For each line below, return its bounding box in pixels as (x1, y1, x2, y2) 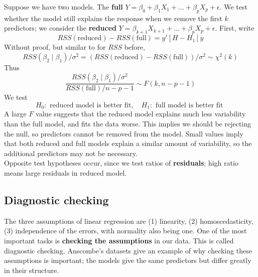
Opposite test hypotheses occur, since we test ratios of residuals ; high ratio (4, 158, 238, 168)
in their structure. (4, 264, 59, 275)
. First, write (215, 23, 254, 33)
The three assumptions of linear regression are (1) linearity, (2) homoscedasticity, (4, 215, 253, 226)
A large (4, 108, 27, 119)
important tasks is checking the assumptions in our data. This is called (4, 235, 234, 245)
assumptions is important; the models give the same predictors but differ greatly (4, 255, 251, 265)
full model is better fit (155, 102, 223, 109)
